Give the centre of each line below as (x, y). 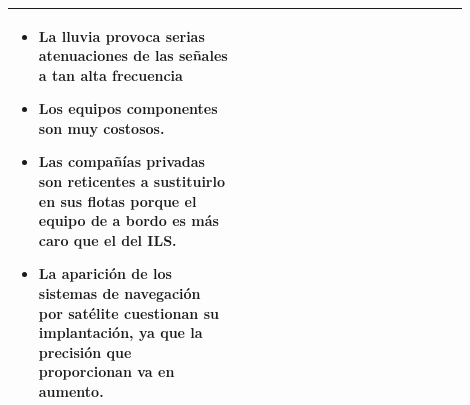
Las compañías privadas (121, 161)
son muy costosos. (101, 127)
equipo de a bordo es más (128, 220)
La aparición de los (105, 273)
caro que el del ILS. (107, 239)
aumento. (71, 391)
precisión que (85, 351)
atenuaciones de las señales (133, 55)
